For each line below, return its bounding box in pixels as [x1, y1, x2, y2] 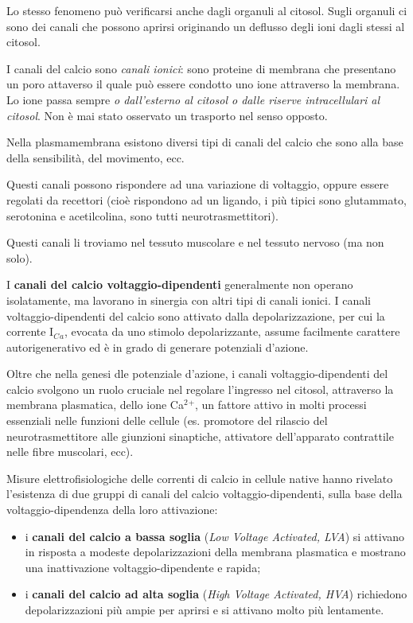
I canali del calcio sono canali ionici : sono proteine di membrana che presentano [6, 60, 396, 76]
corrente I [6, 323, 54, 340]
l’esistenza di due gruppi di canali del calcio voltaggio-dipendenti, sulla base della [6, 485, 403, 502]
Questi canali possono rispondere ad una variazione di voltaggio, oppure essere [6, 176, 389, 193]
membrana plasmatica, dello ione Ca [6, 396, 184, 413]
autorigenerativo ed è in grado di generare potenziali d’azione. [6, 338, 309, 355]
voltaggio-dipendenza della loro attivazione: [6, 501, 218, 518]
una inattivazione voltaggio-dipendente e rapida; [25, 559, 261, 575]
